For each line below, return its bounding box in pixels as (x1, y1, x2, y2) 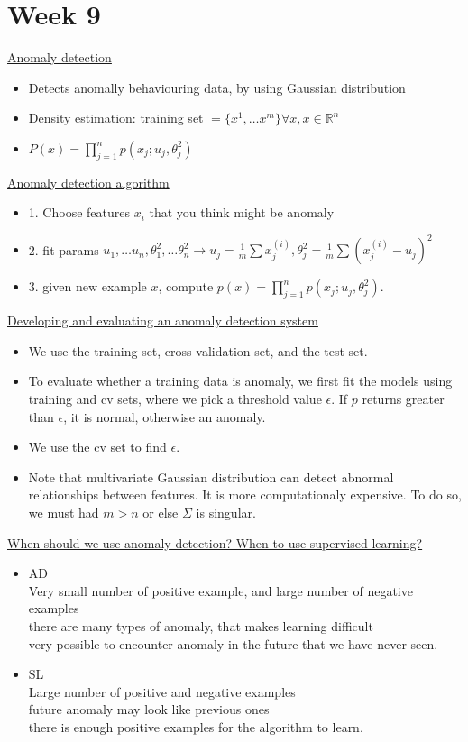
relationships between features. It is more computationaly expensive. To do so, (28, 485, 462, 504)
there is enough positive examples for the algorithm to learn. (28, 717, 363, 736)
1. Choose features (28, 203, 130, 222)
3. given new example (28, 277, 147, 296)
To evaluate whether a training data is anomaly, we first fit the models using (28, 371, 453, 390)
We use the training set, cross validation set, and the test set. (28, 341, 368, 360)
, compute (158, 277, 214, 296)
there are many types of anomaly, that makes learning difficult (28, 616, 373, 635)
